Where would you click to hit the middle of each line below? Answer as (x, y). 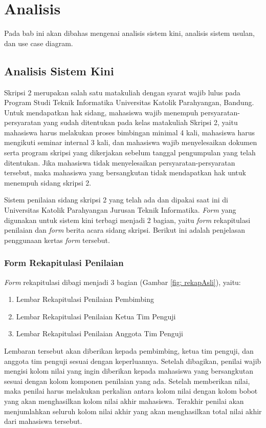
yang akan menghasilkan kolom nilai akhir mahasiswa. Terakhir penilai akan (124, 401)
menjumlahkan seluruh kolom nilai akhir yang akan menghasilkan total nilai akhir (133, 411)
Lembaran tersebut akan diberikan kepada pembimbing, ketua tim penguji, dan (129, 351)
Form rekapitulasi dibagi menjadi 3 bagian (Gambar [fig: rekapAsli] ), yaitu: (123, 282)
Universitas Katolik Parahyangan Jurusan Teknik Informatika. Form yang (120, 210)
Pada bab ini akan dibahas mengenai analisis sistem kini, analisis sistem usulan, (129, 33)
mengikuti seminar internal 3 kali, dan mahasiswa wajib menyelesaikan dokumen (131, 142)
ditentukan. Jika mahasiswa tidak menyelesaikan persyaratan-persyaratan (120, 162)
